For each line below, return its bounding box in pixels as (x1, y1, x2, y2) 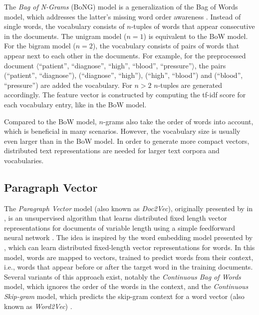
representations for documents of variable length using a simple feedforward (4, 222, 236, 233)
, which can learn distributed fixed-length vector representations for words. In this (4, 242, 255, 253)
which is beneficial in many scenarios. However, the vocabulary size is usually (4, 126, 241, 136)
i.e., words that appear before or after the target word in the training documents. (4, 262, 253, 272)
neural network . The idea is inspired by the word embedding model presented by (4, 232, 253, 243)
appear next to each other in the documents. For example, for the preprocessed (4, 50, 246, 60)
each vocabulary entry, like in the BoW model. (4, 99, 147, 109)
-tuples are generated (158, 79, 223, 90)
